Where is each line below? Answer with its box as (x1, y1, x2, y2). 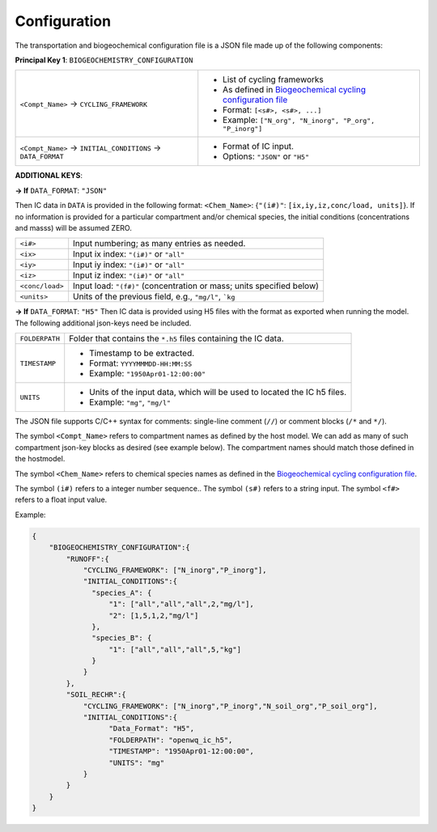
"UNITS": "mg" (108, 758, 165, 767)
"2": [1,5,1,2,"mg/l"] (108, 611, 199, 620)
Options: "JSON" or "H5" (223, 151, 310, 162)
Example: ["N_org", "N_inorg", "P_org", (223, 114, 375, 125)
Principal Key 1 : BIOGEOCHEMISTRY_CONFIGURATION (15, 55, 193, 65)
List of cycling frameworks (223, 74, 324, 85)
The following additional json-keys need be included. (15, 318, 192, 328)
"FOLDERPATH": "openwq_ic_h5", (108, 735, 233, 745)
